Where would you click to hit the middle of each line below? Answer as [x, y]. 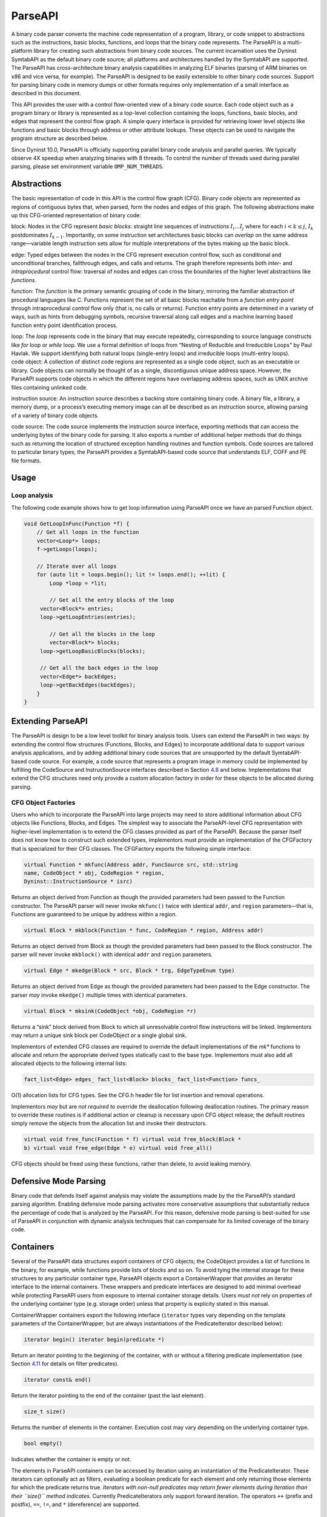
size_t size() [45, 1412]
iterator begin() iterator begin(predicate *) [94, 1339]
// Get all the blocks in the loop [102, 634]
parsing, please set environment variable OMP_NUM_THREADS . [88, 166]
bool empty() [43, 1444]
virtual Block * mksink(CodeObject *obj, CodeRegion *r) [110, 1011]
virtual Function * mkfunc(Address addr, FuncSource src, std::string [131, 864]
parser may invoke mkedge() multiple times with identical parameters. [99, 995]
